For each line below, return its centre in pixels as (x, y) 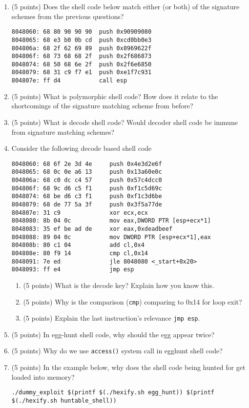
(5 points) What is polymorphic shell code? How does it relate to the (115, 96)
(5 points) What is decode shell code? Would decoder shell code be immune (124, 122)
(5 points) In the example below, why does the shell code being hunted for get (128, 367)
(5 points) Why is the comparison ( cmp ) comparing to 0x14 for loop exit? (133, 301)
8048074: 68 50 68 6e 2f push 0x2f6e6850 (82, 64)
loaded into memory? (43, 377)
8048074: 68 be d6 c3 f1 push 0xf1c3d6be (87, 196)
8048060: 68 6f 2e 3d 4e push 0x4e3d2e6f (87, 164)
